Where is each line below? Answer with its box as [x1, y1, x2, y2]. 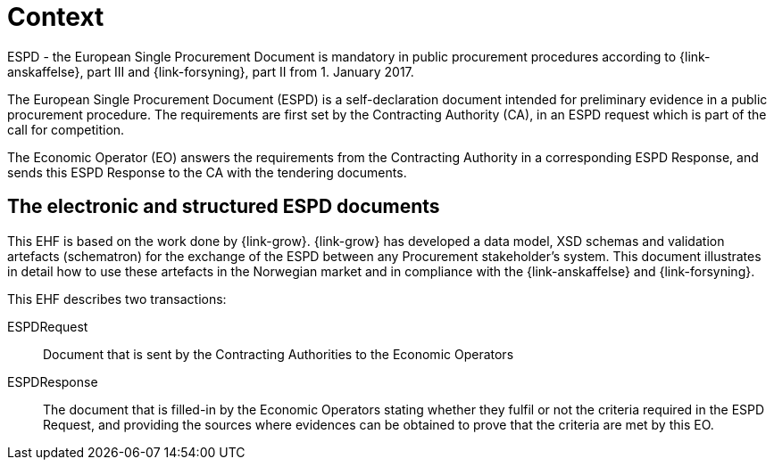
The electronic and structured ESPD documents [7, 195, 440, 218]
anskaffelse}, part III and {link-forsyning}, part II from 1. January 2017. [7, 63, 414, 79]
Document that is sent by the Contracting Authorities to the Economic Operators [43, 346, 514, 362]
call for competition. [7, 121, 125, 137]
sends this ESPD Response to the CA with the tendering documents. [7, 164, 407, 180]
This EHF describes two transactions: [7, 291, 227, 307]
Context [7, 2, 104, 32]
